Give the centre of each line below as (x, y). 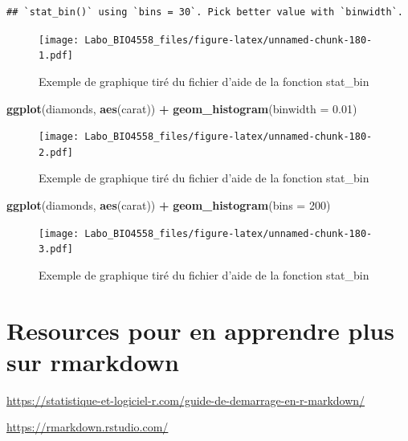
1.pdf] (56, 56)
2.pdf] (56, 152)
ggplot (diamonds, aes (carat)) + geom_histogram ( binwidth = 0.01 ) (182, 108)
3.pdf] (56, 249)
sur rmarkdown (93, 361)
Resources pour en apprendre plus (200, 330)
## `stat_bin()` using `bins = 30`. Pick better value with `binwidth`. (205, 12)
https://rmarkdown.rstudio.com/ (88, 427)
